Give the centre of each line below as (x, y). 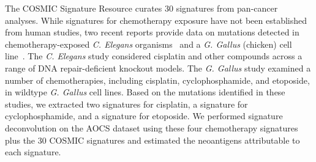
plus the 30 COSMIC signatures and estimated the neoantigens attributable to (152, 140)
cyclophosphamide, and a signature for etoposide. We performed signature (144, 116)
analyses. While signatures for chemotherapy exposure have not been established (156, 20)
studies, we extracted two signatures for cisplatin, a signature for (126, 104)
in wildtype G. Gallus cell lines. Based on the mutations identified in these (145, 92)
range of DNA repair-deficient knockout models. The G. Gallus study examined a (158, 68)
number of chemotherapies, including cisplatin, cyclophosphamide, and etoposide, (157, 80)
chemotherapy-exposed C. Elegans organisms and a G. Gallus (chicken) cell (149, 44)
